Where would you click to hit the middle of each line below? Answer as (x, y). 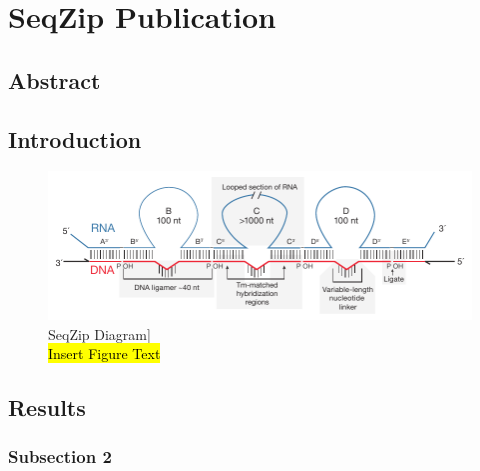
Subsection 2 (60, 456)
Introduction (75, 138)
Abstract (54, 79)
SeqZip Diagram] (99, 333)
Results (47, 407)
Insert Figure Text (104, 353)
